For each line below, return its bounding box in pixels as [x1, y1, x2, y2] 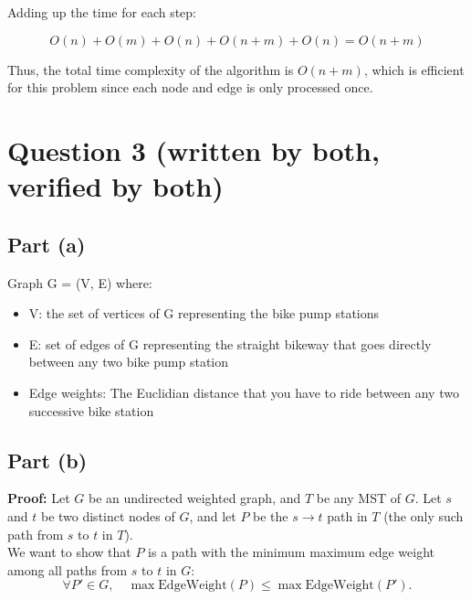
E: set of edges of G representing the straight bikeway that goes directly [28, 334, 432, 353]
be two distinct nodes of [40, 506, 175, 525]
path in [327, 506, 368, 525]
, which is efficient [363, 59, 465, 79]
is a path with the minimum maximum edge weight [148, 542, 434, 562]
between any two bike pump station [28, 352, 229, 371]
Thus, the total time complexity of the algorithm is [7, 59, 294, 79]
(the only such [383, 506, 464, 525]
